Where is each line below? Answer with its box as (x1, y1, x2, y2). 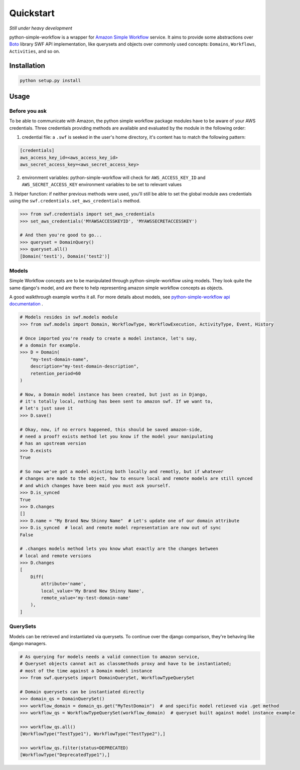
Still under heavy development (9, 25, 73, 31)
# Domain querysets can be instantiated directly (20, 689, 144, 694)
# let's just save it (20, 406, 73, 411)
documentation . (9, 301, 44, 307)
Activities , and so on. (9, 48, 60, 54)
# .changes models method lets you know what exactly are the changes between (20, 546, 218, 551)
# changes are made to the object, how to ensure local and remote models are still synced (20, 476, 253, 481)
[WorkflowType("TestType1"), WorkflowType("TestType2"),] (20, 731, 166, 737)
